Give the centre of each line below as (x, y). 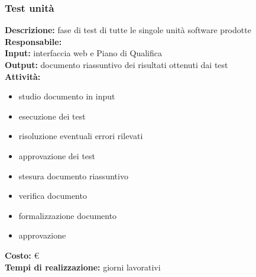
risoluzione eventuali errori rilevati (81, 136)
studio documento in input (67, 96)
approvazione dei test (57, 155)
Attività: (23, 76)
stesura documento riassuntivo (73, 175)
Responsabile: (33, 41)
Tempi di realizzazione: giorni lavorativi (83, 267)
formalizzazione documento (68, 215)
